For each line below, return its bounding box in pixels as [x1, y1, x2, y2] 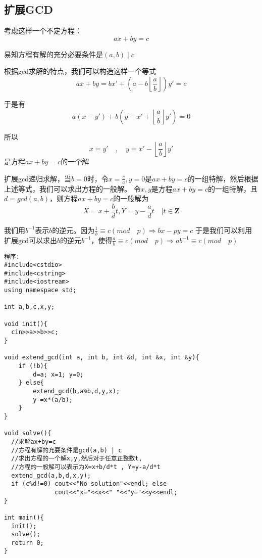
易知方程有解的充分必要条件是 [4, 49, 103, 59]
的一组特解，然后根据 [187, 173, 258, 183]
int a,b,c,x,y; [4, 303, 55, 311]
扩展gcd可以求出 [4, 235, 57, 245]
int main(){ [4, 514, 44, 521]
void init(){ [4, 320, 47, 328]
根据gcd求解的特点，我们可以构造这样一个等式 [4, 66, 156, 76]
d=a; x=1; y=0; [33, 370, 84, 378]
